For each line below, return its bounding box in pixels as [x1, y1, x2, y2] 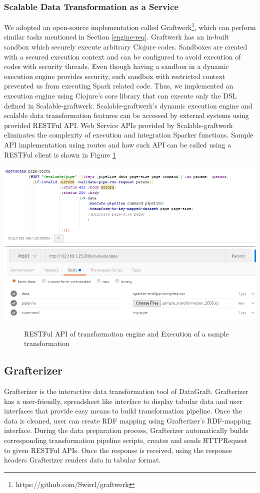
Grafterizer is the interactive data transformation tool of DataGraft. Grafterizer [4, 385, 248, 396]
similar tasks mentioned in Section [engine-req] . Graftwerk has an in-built [4, 31, 229, 42]
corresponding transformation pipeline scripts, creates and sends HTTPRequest [4, 434, 247, 445]
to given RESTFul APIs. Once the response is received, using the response [4, 444, 232, 455]
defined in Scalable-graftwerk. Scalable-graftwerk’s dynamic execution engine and [4, 100, 252, 110]
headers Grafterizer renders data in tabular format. [4, 454, 161, 465]
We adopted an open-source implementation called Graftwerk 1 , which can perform [4, 20, 256, 32]
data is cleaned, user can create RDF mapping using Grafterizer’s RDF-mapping [4, 415, 251, 425]
